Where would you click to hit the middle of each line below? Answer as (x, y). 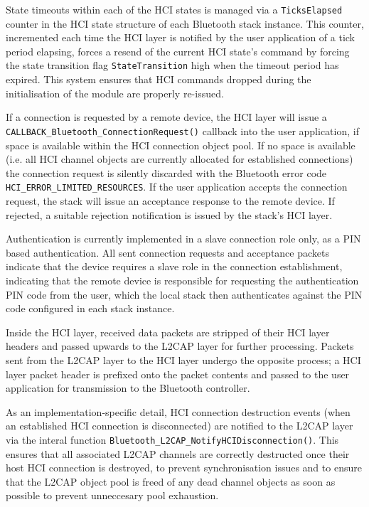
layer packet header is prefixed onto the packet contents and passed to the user (178, 374)
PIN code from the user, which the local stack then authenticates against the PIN (184, 294)
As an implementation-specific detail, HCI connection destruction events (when (178, 411)
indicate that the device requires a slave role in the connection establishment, (174, 266)
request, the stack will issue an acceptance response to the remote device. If (170, 200)
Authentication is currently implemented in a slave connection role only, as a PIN (183, 239)
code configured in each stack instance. (90, 308)
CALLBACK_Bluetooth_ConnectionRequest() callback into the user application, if (182, 130)
